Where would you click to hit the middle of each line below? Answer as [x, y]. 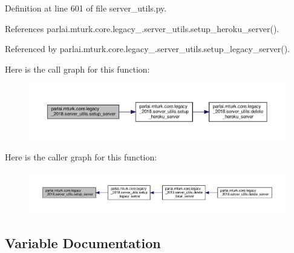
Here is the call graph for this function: [77, 69]
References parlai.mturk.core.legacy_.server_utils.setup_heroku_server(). [142, 28]
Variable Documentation [83, 242]
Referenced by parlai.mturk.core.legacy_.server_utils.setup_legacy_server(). [147, 49]
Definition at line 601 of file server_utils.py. [86, 8]
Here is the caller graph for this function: [81, 157]
